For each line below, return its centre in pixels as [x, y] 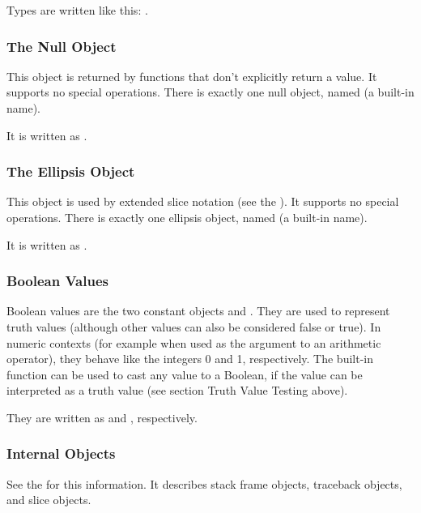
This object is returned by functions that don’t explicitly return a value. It [192, 76]
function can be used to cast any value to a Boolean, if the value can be [185, 374]
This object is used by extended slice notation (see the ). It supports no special [203, 201]
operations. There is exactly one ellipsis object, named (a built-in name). [187, 217]
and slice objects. [49, 500]
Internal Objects [61, 453]
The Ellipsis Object [71, 171]
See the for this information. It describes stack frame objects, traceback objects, [204, 483]
